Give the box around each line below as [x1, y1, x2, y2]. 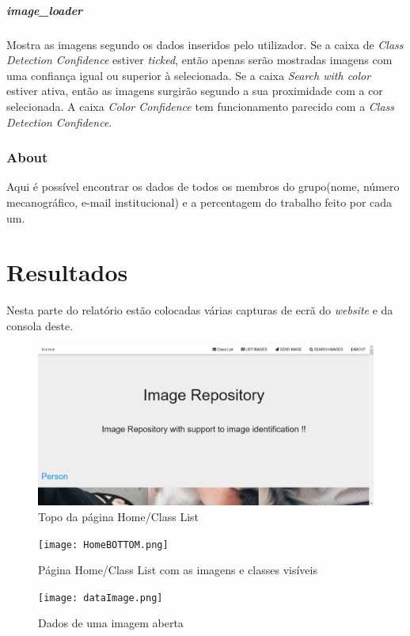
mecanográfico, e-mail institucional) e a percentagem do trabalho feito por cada [6, 193, 393, 210]
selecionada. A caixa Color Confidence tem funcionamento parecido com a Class [6, 97, 395, 114]
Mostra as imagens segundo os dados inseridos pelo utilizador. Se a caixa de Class [6, 36, 404, 52]
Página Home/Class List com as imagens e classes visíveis [38, 562, 317, 578]
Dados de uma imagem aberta [38, 615, 184, 631]
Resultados [6, 256, 128, 288]
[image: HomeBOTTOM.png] [38, 539, 169, 550]
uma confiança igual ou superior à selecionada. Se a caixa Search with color [6, 67, 371, 83]
